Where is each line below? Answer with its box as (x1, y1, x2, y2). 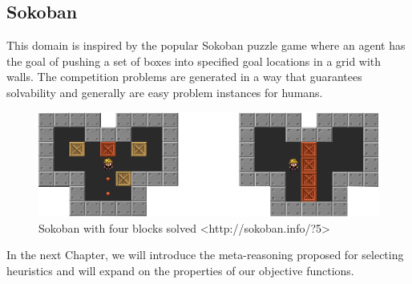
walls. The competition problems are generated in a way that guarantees (6, 68, 362, 85)
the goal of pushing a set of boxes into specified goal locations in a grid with (6, 52, 382, 69)
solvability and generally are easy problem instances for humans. (6, 83, 323, 100)
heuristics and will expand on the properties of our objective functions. (6, 262, 354, 278)
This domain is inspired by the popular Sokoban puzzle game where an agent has (6, 37, 406, 54)
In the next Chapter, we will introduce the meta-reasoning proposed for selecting (6, 246, 404, 263)
